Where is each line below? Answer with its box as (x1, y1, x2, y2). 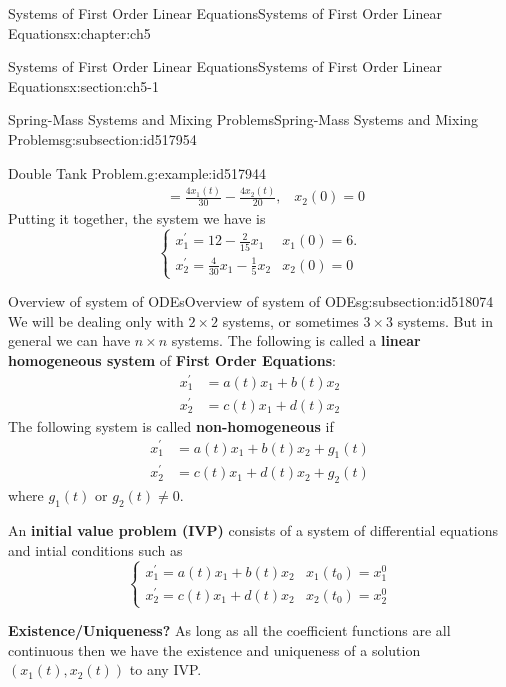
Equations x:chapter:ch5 (8, 22, 151, 43)
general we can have (8, 330, 131, 351)
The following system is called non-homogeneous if (8, 415, 334, 436)
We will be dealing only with (8, 310, 184, 331)
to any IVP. (129, 659, 202, 680)
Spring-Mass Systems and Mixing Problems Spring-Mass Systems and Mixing (8, 109, 479, 130)
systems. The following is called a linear (171, 330, 421, 351)
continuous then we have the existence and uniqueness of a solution (8, 639, 421, 660)
